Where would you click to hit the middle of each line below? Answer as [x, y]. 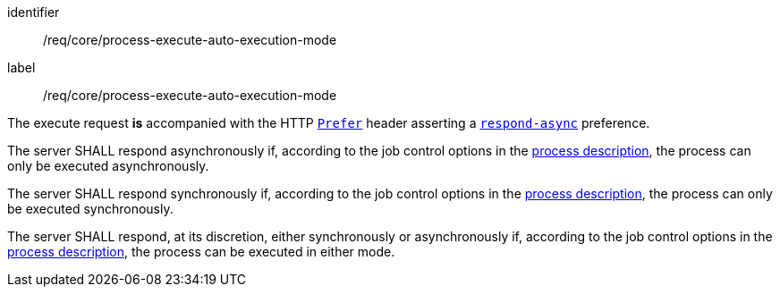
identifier [34, 12]
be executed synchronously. [90, 209]
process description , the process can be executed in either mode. [201, 252]
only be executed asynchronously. [108, 166]
